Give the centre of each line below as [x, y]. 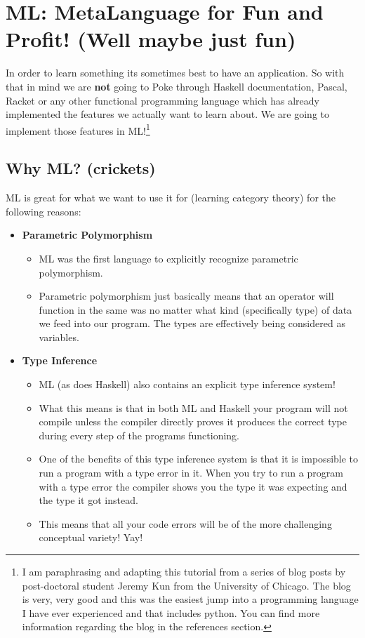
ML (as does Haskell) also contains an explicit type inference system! [187, 384]
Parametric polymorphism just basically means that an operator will [186, 296]
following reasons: [44, 211]
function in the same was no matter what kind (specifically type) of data [195, 309]
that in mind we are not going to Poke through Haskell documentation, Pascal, [177, 86]
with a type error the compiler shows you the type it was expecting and [193, 486]
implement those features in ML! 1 [78, 129]
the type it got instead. [88, 500]
